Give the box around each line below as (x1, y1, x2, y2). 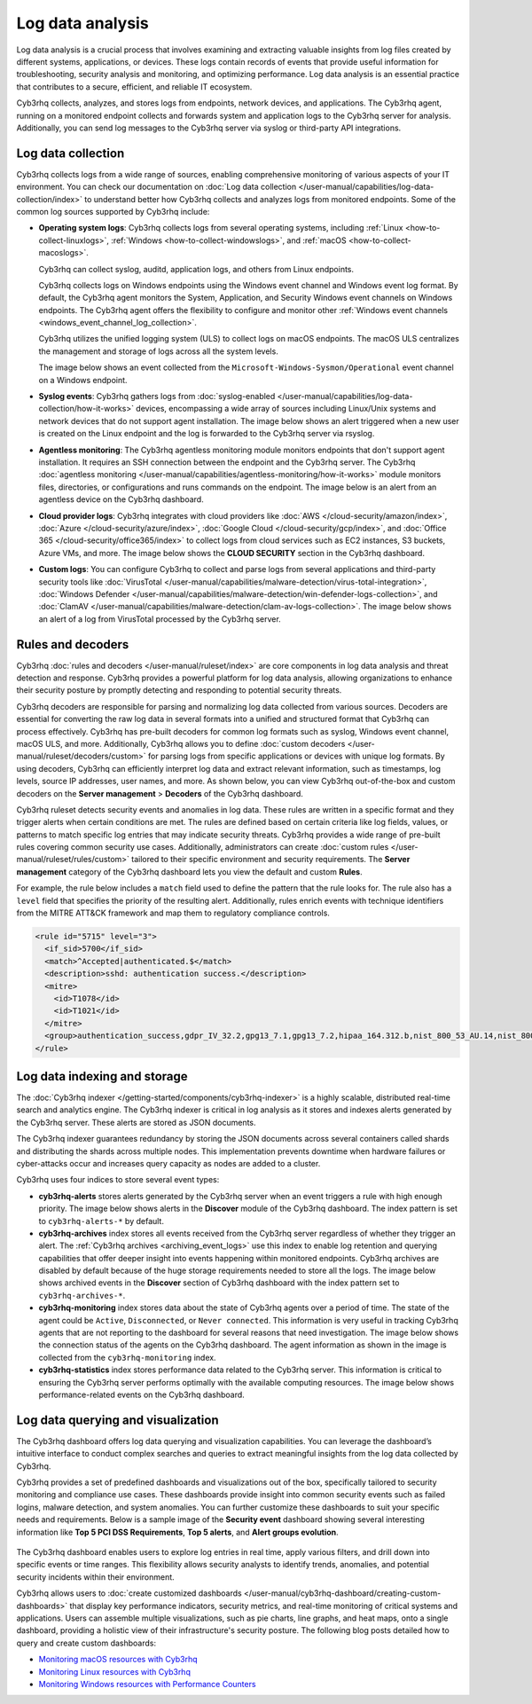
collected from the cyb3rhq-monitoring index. (38, 1352, 216, 1362)
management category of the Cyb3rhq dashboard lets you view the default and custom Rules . (16, 866, 363, 877)
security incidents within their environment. (16, 1571, 175, 1582)
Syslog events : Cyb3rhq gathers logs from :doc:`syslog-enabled (38, 391, 276, 402)
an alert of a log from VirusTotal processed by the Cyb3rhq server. (38, 613, 281, 624)
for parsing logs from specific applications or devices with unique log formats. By (147, 750, 445, 762)
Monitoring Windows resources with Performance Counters (38, 1678, 256, 1689)
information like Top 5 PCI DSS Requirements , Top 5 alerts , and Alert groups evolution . (16, 1527, 339, 1537)
